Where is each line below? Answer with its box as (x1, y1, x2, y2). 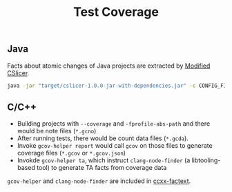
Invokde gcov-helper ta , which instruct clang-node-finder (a (17, 156, 191, 164)
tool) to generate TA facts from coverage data (37, 164, 167, 172)
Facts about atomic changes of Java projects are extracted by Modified (7, 61, 211, 70)
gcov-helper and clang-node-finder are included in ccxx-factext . (7, 177, 191, 185)
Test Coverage (73, 4, 159, 20)
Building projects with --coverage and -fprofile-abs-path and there (17, 119, 211, 128)
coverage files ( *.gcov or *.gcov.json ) (17, 149, 126, 157)
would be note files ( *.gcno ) (17, 127, 97, 135)
